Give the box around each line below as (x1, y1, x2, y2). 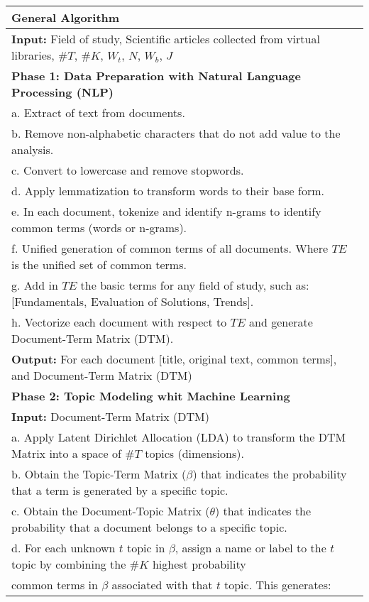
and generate (249, 314, 313, 330)
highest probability (152, 556, 246, 572)
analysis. (11, 141, 54, 158)
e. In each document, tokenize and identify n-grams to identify (11, 203, 321, 219)
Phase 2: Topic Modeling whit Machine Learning (11, 388, 290, 404)
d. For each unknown (11, 540, 116, 556)
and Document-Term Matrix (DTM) (11, 367, 192, 383)
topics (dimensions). (145, 445, 244, 461)
